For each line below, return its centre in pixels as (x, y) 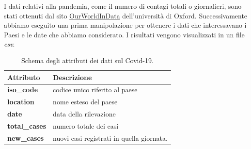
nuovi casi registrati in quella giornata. (110, 138)
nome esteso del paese (85, 102)
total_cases (27, 125)
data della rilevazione (84, 114)
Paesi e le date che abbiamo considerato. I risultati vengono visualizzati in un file (124, 34)
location (21, 102)
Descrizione (72, 77)
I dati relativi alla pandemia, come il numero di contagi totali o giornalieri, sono (123, 6)
